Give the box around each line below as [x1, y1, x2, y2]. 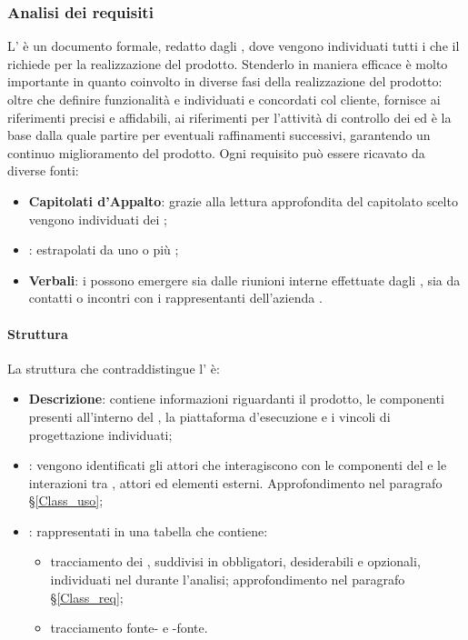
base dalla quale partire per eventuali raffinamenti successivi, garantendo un [7, 125, 431, 145]
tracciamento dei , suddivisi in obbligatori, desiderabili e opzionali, [50, 552, 421, 571]
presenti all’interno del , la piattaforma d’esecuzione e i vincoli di [28, 406, 391, 425]
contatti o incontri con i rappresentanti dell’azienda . [28, 288, 323, 307]
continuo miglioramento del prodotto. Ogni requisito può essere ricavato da [7, 143, 425, 162]
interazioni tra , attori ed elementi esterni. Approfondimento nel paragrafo [28, 473, 443, 492]
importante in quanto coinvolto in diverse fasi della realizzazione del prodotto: [7, 72, 443, 91]
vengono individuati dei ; [28, 209, 167, 228]
